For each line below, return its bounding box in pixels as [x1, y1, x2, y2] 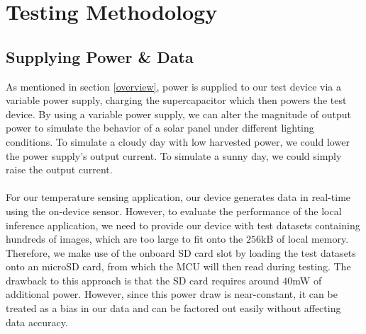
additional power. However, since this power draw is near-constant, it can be [6, 287, 338, 301]
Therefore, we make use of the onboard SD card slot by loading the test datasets [6, 245, 356, 260]
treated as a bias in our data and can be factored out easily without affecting [6, 301, 341, 316]
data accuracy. [6, 314, 68, 329]
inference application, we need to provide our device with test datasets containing [6, 217, 360, 232]
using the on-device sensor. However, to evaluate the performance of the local [6, 203, 342, 218]
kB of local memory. [260, 231, 349, 246]
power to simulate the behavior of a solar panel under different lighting [6, 120, 314, 135]
